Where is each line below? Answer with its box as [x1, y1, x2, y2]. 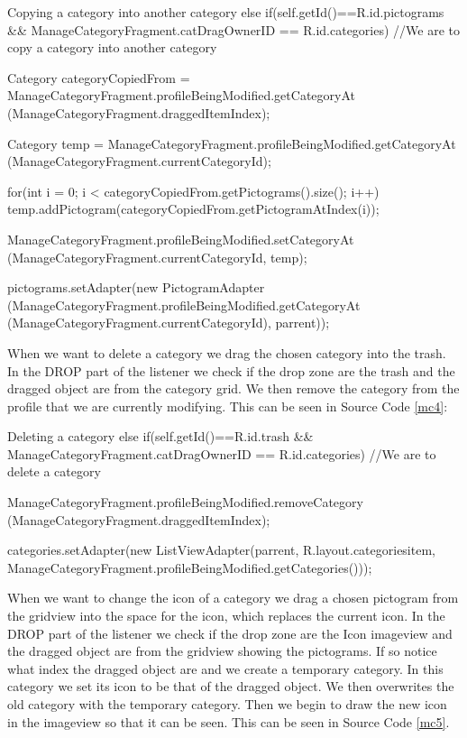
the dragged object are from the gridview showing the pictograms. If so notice [7, 641, 437, 660]
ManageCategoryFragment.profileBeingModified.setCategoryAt [7, 229, 354, 248]
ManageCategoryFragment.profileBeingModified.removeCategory [7, 493, 363, 512]
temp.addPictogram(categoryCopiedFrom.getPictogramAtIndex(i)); [7, 199, 380, 218]
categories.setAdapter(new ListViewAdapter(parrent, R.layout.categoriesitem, [7, 540, 435, 559]
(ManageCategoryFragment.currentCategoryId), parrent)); [7, 313, 330, 332]
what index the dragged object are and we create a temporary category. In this [7, 659, 444, 678]
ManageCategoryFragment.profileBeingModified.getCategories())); [7, 558, 372, 577]
